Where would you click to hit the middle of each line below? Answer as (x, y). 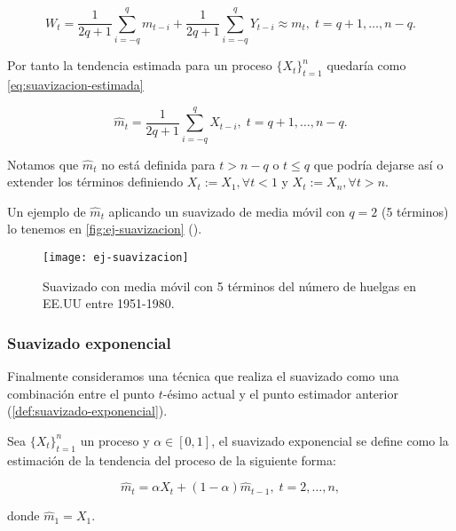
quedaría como (366, 65)
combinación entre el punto (81, 393)
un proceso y (115, 440)
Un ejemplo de (47, 211)
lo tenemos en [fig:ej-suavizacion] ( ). (105, 229)
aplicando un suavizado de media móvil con (227, 211)
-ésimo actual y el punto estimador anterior (280, 393)
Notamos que (43, 164)
